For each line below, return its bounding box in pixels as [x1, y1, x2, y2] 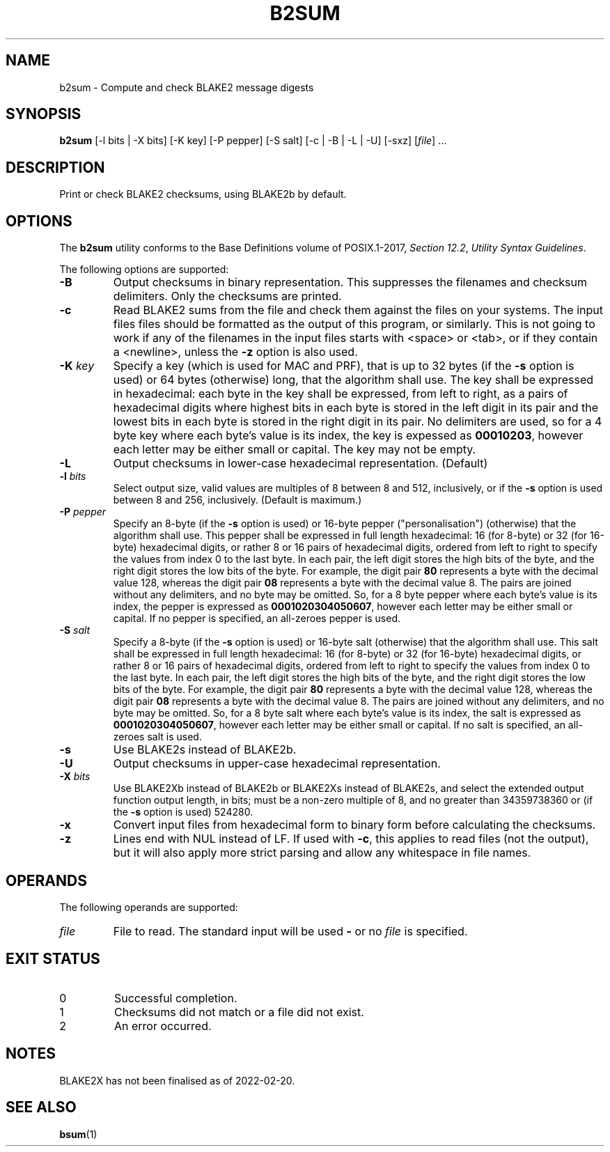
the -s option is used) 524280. [113, 806, 253, 818]
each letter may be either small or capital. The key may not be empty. [113, 442, 476, 457]
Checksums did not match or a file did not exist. [114, 1004, 364, 1019]
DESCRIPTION [6, 158, 105, 176]
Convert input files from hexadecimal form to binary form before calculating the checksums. [113, 818, 596, 832]
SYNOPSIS [6, 105, 81, 123]
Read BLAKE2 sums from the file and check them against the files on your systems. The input [113, 303, 603, 318]
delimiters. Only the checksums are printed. [113, 289, 342, 304]
